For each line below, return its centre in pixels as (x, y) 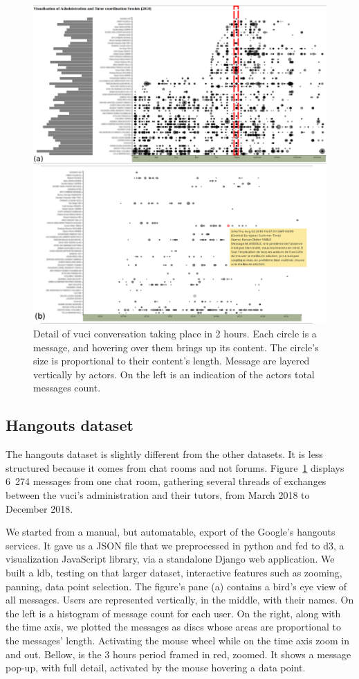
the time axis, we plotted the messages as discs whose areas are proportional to (173, 627)
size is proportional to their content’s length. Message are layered (172, 361)
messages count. (67, 388)
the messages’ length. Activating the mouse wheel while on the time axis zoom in (177, 640)
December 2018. (39, 508)
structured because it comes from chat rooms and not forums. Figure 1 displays (175, 467)
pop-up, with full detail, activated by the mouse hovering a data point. (156, 668)
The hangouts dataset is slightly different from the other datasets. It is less (164, 454)
